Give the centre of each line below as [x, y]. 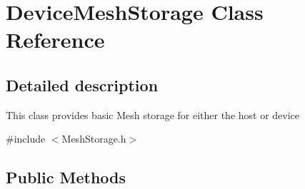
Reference [55, 40]
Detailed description [82, 85]
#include [26, 139]
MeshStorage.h [94, 139]
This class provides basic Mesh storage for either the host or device [153, 114]
